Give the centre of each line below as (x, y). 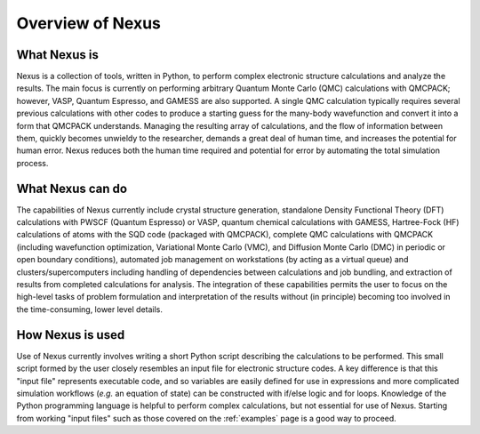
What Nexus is (58, 55)
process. (32, 163)
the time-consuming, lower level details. (90, 309)
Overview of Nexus (89, 23)
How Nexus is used (71, 335)
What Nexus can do (72, 188)
